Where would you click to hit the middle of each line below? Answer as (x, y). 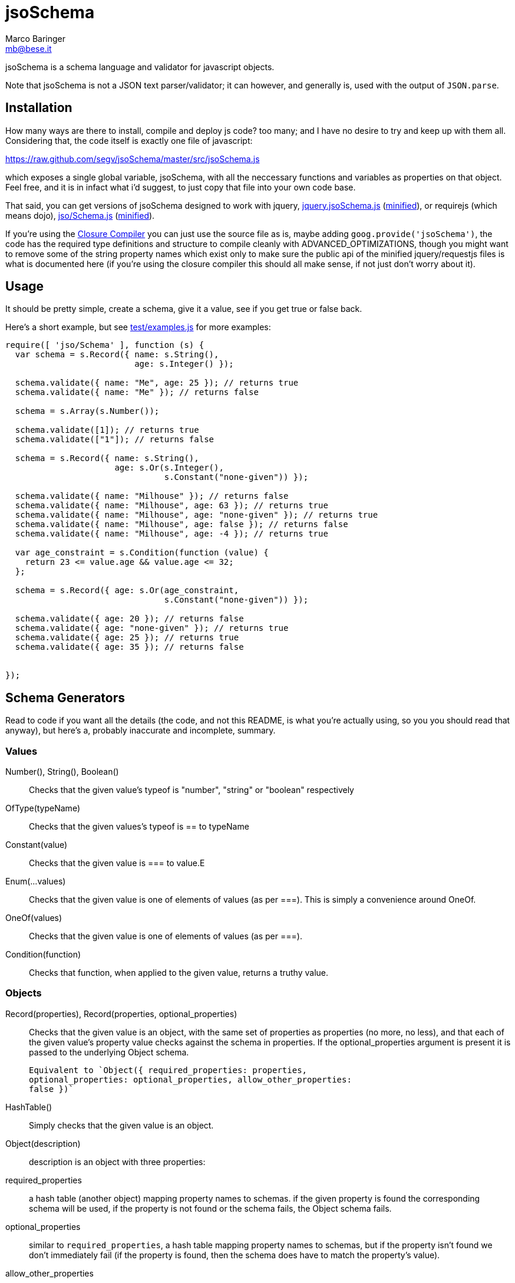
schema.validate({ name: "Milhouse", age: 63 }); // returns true (171, 506)
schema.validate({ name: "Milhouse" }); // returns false (152, 496)
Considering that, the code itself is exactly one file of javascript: (129, 140)
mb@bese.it (29, 48)
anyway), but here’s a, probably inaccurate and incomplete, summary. (141, 731)
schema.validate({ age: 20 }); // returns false (129, 619)
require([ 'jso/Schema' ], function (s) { (105, 345)
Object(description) (43, 1143)
